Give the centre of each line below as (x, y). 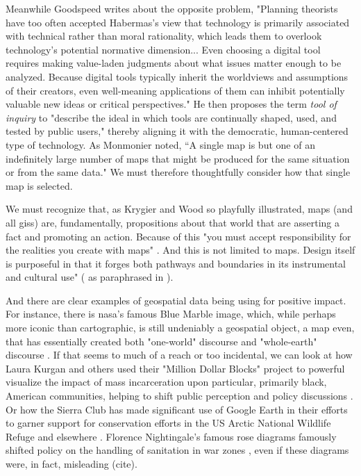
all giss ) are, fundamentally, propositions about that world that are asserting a (173, 222)
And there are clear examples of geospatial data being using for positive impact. (176, 300)
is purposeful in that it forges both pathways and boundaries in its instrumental (176, 263)
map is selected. (39, 185)
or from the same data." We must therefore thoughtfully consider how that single (178, 172)
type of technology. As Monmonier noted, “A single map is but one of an (160, 144)
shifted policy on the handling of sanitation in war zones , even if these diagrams (177, 450)
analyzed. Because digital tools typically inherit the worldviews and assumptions (177, 76)
